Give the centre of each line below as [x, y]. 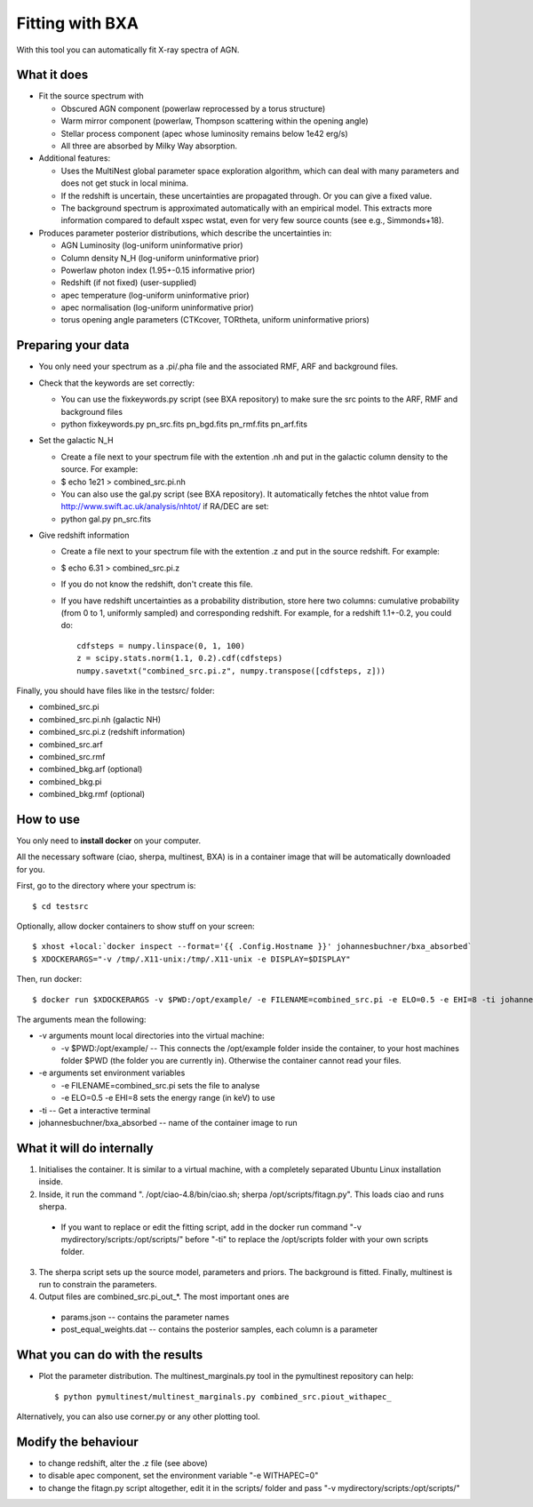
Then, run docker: [49, 979]
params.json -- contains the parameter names [145, 1317]
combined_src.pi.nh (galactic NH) [100, 719]
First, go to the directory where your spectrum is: [106, 886]
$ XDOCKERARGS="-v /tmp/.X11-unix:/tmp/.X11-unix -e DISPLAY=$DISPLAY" [191, 959]
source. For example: [99, 469]
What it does [52, 75]
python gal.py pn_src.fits [106, 519]
